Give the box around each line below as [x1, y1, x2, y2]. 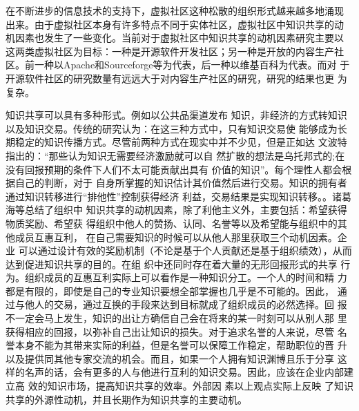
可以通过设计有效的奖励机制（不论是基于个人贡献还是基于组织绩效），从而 [18, 243, 352, 258]
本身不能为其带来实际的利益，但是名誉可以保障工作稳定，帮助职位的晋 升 [14, 338, 347, 352]
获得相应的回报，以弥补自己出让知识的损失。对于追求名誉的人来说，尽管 [6, 324, 334, 338]
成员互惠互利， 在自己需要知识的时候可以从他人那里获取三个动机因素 [14, 229, 328, 244]
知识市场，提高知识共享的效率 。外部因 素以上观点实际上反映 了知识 [47, 379, 353, 393]
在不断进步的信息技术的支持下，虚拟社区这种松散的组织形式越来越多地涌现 [6, 3, 344, 17]
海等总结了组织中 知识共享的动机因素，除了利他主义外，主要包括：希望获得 [6, 202, 347, 217]
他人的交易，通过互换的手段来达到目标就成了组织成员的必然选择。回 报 [24, 297, 347, 312]
